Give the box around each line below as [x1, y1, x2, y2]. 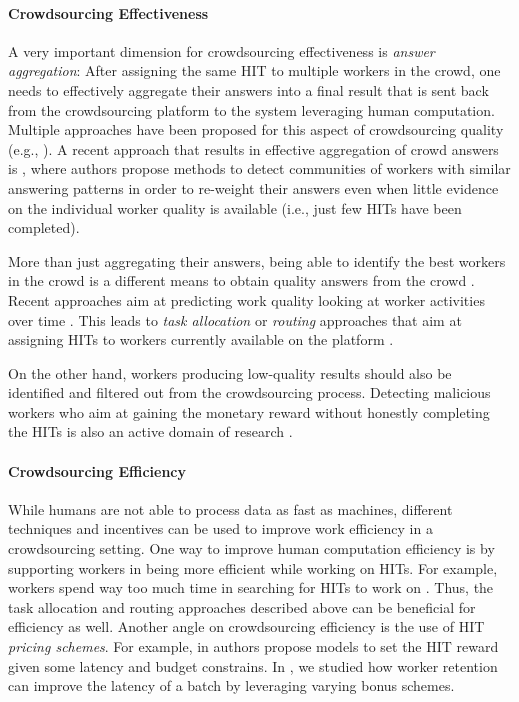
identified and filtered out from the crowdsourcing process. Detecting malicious [8, 382, 491, 403]
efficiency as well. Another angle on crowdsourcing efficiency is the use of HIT [8, 616, 485, 637]
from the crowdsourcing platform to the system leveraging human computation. [8, 99, 495, 120]
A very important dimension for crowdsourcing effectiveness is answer [8, 40, 435, 61]
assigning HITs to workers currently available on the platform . [8, 329, 394, 350]
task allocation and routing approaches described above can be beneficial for [8, 596, 476, 617]
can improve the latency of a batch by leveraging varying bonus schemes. [8, 675, 455, 696]
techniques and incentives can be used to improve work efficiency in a [8, 518, 433, 539]
